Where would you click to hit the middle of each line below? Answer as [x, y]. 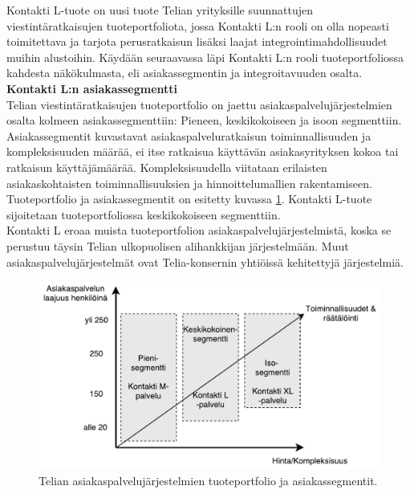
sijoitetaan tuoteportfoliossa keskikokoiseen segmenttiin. [144, 214]
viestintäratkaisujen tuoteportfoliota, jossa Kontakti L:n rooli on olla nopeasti [198, 25]
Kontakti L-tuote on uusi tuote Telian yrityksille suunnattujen [160, 10]
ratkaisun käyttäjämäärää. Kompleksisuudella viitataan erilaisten [167, 167]
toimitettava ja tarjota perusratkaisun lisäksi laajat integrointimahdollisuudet [197, 41]
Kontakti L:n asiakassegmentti [92, 88]
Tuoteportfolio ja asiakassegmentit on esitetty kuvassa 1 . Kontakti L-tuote [189, 199]
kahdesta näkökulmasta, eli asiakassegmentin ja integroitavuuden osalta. [185, 73]
